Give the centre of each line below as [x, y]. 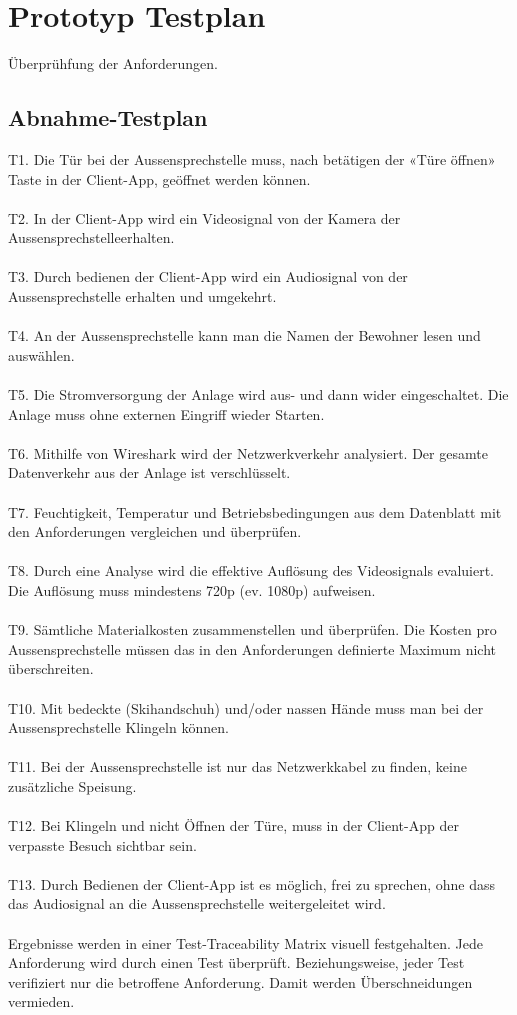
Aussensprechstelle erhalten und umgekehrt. [142, 296]
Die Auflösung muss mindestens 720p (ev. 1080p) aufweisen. [192, 589]
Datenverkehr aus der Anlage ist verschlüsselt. [149, 472]
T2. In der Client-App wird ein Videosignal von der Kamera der [204, 217]
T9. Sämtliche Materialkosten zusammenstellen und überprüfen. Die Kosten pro [252, 629]
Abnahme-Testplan [108, 117]
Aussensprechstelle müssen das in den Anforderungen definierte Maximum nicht [252, 648]
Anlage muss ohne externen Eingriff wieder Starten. [166, 413]
